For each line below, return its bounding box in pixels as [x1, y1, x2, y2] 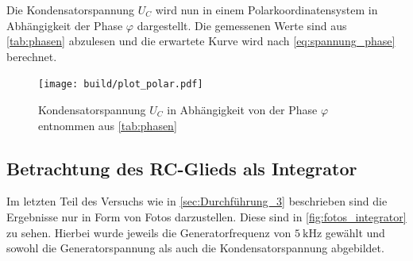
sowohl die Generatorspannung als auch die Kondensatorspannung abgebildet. [6, 240, 384, 256]
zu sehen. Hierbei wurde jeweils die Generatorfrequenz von [6, 224, 291, 240]
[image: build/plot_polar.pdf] [38, 79, 203, 90]
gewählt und [325, 224, 385, 240]
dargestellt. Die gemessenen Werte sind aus [137, 17, 347, 33]
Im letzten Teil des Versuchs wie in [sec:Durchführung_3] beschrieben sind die [6, 193, 388, 209]
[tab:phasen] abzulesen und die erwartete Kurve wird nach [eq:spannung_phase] [6, 33, 396, 49]
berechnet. [6, 48, 57, 64]
